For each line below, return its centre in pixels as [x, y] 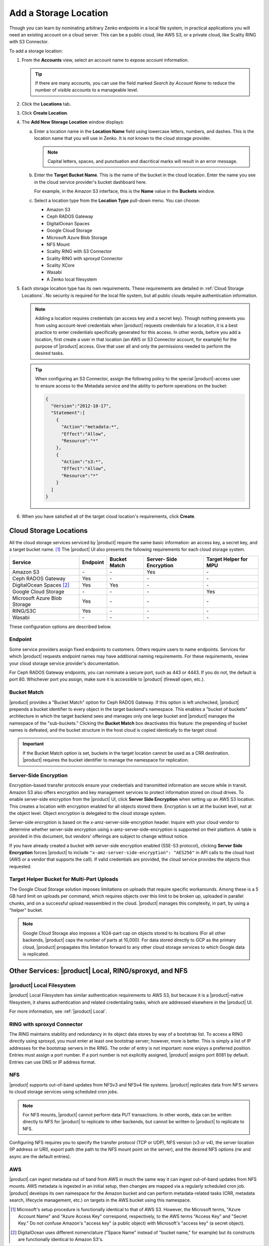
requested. [20, 866]
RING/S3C [24, 611]
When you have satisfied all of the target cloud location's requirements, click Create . [109, 516]
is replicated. [36, 954]
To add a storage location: [36, 51]
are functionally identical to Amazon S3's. [61, 1240]
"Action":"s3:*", [83, 462]
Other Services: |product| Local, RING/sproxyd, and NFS [98, 971]
